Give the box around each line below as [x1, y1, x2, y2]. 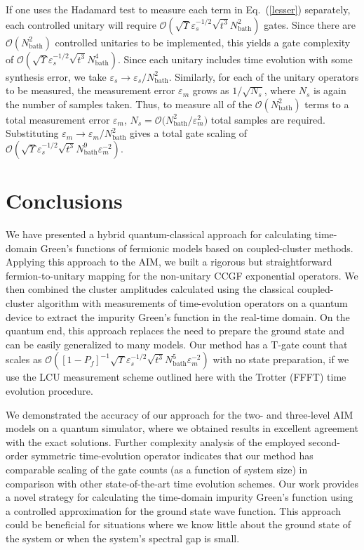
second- [308, 434, 341, 449]
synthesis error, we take [6, 69, 107, 84]
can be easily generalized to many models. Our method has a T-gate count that [6, 336, 348, 351]
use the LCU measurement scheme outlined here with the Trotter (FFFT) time [6, 369, 346, 384]
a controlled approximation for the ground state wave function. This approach [6, 503, 341, 518]
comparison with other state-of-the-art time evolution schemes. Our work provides [6, 476, 359, 490]
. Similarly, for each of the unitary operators [168, 69, 359, 84]
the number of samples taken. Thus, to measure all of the [6, 96, 252, 111]
